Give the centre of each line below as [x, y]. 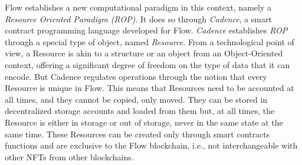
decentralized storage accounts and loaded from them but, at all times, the [140, 111]
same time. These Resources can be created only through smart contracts [137, 134]
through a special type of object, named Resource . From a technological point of [150, 41]
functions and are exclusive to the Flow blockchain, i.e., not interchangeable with [151, 145]
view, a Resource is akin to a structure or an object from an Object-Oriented [144, 53]
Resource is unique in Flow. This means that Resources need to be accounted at [150, 88]
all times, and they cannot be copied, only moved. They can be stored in [136, 99]
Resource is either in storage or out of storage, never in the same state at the [144, 122]
